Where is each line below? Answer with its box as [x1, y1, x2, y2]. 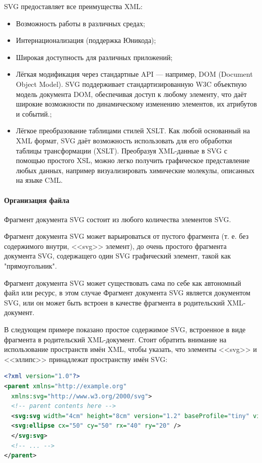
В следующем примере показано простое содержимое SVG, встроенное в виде [4, 324, 246, 335]
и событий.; [16, 108, 52, 119]
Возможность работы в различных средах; [16, 18, 145, 28]
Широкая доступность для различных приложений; [16, 52, 173, 62]
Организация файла [4, 194, 70, 205]
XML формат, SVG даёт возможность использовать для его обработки [16, 135, 232, 145]
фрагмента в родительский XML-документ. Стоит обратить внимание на [4, 334, 227, 344]
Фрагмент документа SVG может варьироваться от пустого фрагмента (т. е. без [4, 231, 249, 241]
